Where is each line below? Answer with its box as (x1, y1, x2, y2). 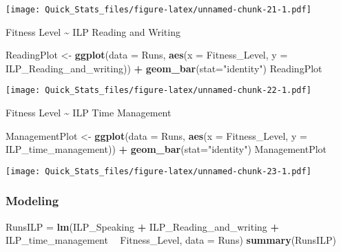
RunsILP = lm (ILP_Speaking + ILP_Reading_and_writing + (6, 219, 280, 233)
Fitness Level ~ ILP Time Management (6, 105, 172, 120)
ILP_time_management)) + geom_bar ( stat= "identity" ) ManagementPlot (6, 142, 327, 156)
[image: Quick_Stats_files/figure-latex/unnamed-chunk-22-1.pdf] (6, 85, 311, 96)
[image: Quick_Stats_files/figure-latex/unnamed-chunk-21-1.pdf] (6, 5, 311, 14)
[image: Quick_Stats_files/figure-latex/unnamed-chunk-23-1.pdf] (6, 166, 311, 176)
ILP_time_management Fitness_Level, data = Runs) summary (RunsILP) (6, 233, 336, 247)
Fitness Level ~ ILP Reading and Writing (6, 24, 180, 39)
